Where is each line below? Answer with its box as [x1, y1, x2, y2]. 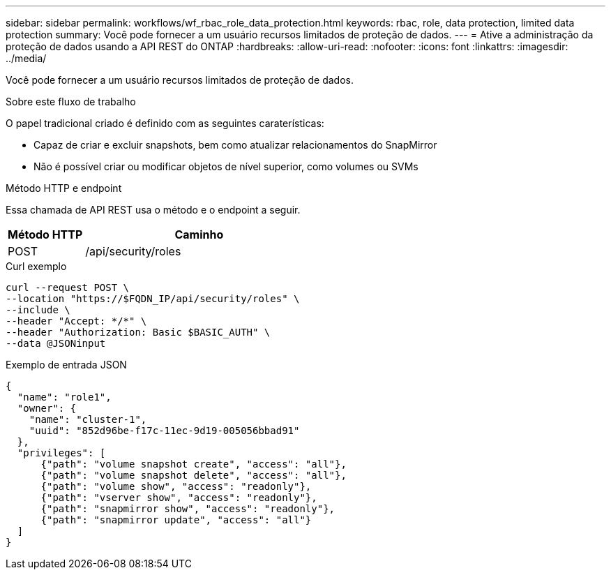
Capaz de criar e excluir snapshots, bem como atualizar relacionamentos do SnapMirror [33, 139, 437, 151]
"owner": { [17, 403, 77, 414]
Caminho [174, 227, 224, 241]
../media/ [6, 52, 47, 64]
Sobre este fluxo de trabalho [6, 96, 136, 107]
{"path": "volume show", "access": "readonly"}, [40, 481, 312, 492]
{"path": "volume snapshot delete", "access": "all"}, [40, 470, 347, 481]
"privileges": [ [17, 447, 106, 458]
